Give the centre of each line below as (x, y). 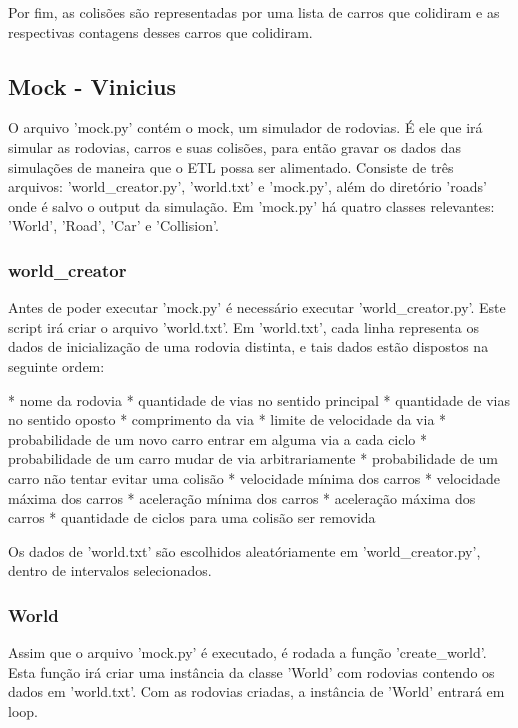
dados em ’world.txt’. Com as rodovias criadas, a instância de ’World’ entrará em (256, 691)
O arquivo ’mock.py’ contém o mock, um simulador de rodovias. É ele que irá (245, 127)
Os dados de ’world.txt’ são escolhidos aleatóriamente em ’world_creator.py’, (244, 550)
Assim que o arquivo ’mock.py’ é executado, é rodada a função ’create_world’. (247, 652)
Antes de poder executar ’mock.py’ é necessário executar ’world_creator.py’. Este (257, 307)
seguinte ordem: (56, 365)
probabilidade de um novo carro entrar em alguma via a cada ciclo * (218, 438)
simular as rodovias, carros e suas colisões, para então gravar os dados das (234, 146)
